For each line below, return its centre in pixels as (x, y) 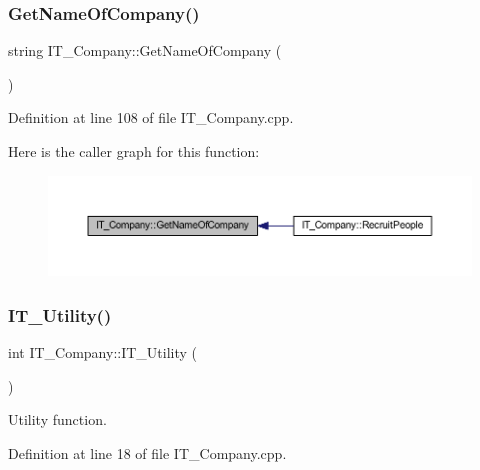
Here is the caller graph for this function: (134, 151)
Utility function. (57, 419)
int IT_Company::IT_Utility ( (103, 352)
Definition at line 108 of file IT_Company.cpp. (151, 117)
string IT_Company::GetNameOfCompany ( (145, 50)
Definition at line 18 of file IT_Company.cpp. (147, 452)
